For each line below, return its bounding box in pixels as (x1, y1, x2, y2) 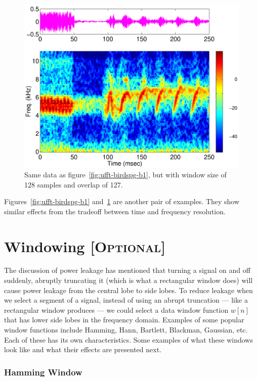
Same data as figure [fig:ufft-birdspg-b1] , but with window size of (24, 169, 227, 179)
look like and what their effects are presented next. (4, 344, 161, 355)
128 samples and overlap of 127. (24, 179, 123, 189)
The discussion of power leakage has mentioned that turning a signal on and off (4, 265, 250, 275)
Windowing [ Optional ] (4, 235, 166, 256)
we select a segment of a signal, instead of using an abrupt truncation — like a (4, 295, 248, 305)
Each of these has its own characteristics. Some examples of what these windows (4, 334, 253, 345)
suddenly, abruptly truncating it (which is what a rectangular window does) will (4, 275, 253, 285)
